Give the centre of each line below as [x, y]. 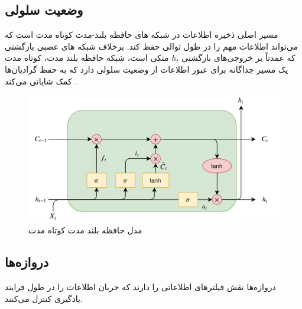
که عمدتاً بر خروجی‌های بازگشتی [238, 58]
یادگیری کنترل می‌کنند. [44, 298]
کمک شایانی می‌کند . [41, 81]
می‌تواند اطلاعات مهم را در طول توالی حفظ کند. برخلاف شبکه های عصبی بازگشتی [152, 46]
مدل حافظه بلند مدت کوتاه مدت [85, 230]
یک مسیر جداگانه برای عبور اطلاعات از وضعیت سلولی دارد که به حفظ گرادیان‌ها [147, 69]
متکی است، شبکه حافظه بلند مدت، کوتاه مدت [87, 58]
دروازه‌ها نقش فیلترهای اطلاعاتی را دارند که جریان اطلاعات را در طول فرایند [140, 287]
